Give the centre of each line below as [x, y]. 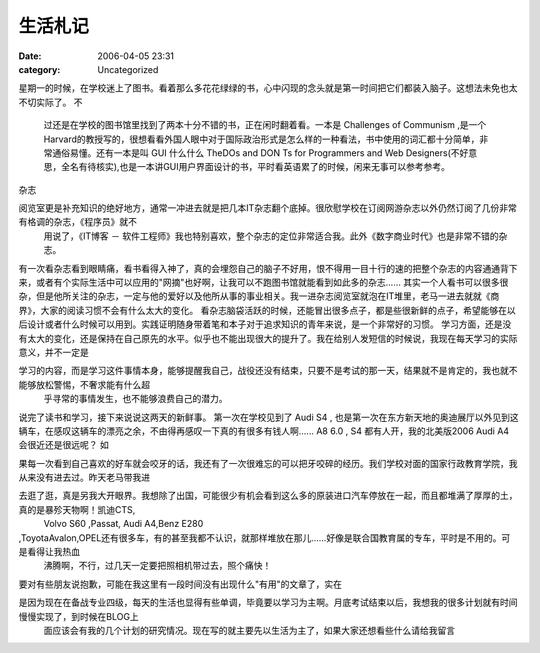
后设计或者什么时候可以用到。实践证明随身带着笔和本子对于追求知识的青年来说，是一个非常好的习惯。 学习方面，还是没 [265, 324]
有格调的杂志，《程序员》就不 [77, 222]
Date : [30, 56]
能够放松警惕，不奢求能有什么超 [84, 384]
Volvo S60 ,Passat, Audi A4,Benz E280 [123, 524]
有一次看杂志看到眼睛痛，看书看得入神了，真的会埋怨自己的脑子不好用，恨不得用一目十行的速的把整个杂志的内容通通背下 [268, 268]
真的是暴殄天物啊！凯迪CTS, [77, 509]
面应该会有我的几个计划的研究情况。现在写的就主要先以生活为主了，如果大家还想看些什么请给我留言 [249, 630]
